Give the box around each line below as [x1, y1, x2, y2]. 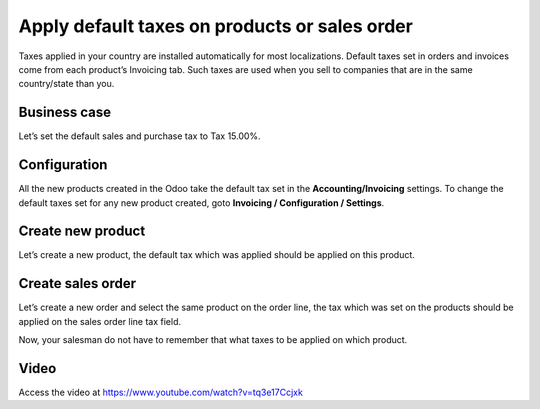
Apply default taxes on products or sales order [18, 15, 414, 37]
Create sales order [18, 275, 137, 292]
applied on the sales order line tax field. [18, 315, 182, 327]
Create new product [18, 223, 146, 240]
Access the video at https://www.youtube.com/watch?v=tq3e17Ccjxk [18, 386, 304, 399]
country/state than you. [18, 78, 115, 90]
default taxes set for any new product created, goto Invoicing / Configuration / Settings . [18, 196, 385, 209]
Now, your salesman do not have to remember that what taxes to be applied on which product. [18, 334, 408, 346]
